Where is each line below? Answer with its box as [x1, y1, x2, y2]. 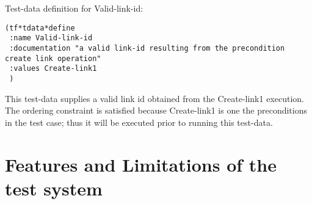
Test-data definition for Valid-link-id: [5, 2, 143, 14]
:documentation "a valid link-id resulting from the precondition [9, 43, 285, 53]
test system [5, 175, 103, 200]
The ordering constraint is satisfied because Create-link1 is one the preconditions [5, 104, 307, 117]
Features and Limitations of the [5, 151, 277, 177]
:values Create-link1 [9, 64, 97, 73]
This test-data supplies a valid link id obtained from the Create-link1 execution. [5, 92, 305, 104]
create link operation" [5, 54, 101, 63]
